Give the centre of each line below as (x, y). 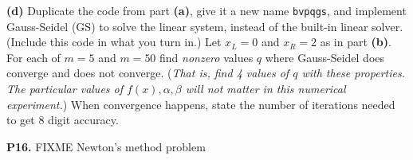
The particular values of (65, 89)
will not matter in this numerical (265, 89)
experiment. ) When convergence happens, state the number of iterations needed (201, 104)
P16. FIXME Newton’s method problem (106, 146)
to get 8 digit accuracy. (63, 120)
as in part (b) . (356, 42)
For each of (33, 57)
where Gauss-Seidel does (325, 57)
